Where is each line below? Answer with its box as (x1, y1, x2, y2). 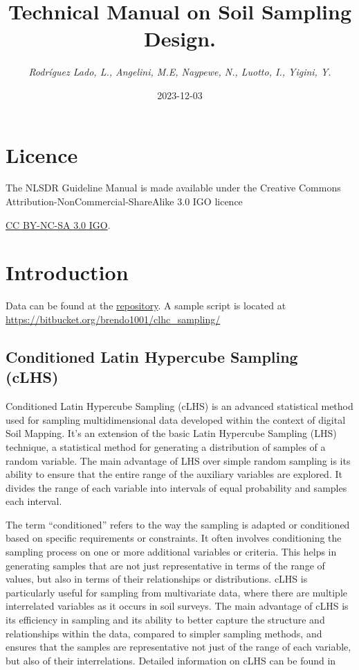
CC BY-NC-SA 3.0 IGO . (6, 217, 111, 232)
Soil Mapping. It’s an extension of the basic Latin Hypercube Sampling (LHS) (6, 426, 337, 440)
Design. (143, 24, 217, 53)
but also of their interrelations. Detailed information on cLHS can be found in (6, 653, 336, 667)
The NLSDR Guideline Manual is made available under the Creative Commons (6, 180, 341, 195)
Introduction (6, 258, 129, 286)
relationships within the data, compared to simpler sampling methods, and (6, 626, 322, 640)
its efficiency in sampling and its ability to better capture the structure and (6, 612, 325, 627)
